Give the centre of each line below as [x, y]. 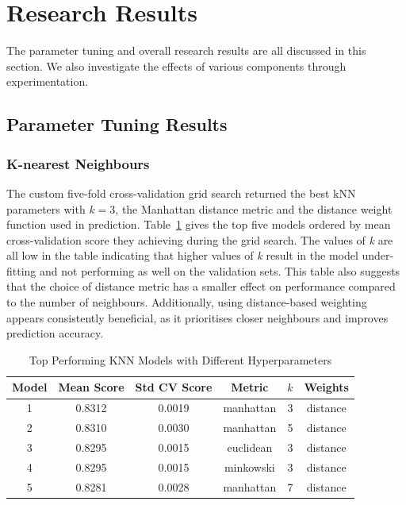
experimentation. [48, 81]
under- [378, 255]
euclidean [250, 447]
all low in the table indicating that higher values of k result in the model [182, 255]
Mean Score [91, 387]
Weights [326, 387]
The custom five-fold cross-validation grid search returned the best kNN [181, 193]
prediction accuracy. [55, 333]
